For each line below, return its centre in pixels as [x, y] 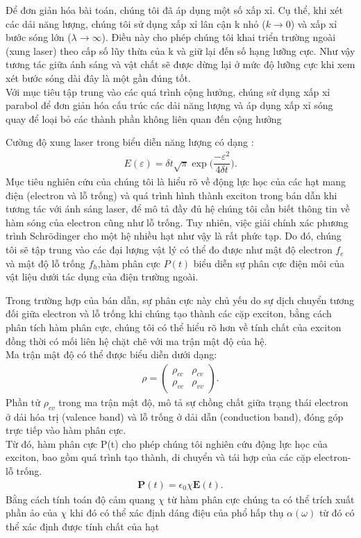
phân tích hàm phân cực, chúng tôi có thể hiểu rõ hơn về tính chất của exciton [174, 327]
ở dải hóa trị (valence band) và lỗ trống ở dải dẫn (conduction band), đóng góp [175, 416]
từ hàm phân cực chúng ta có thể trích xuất [261, 499]
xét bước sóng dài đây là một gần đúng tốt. [98, 77]
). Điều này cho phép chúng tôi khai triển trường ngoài [219, 37]
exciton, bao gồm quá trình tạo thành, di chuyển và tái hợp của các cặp [158, 457]
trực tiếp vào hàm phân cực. [66, 430]
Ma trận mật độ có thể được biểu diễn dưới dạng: [111, 354]
